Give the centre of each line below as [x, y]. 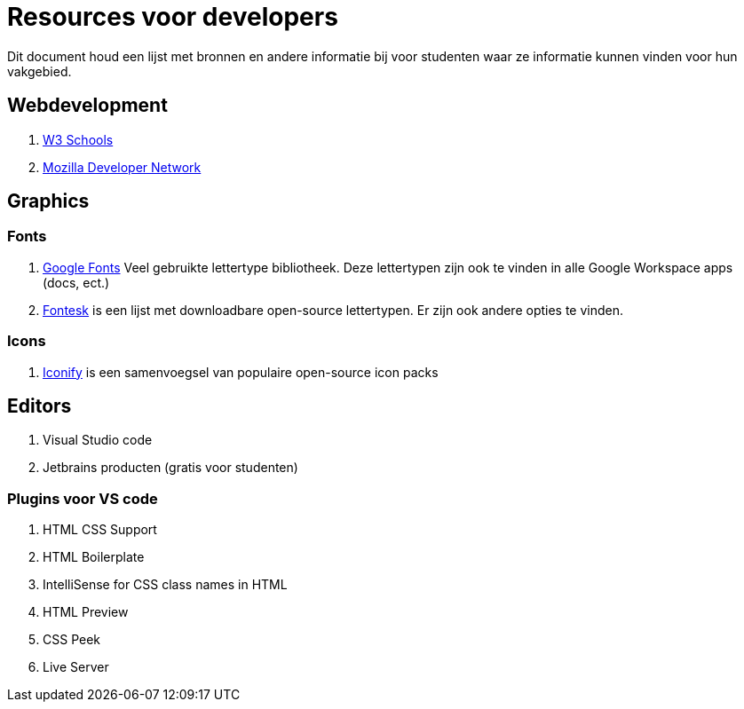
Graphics [48, 201]
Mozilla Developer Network [122, 167]
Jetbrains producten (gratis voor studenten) [170, 468]
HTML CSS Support [100, 530]
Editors [40, 406]
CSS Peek [72, 640]
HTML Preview [86, 612]
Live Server [76, 667]
